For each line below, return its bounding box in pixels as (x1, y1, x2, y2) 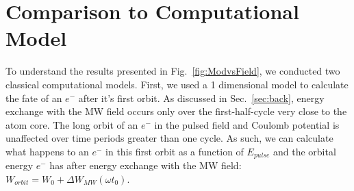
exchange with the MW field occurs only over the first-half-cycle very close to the (5, 104, 347, 118)
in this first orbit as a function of (105, 144, 244, 158)
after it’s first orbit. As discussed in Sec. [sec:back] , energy (78, 90, 325, 105)
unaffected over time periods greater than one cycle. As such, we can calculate (5, 131, 333, 145)
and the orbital (273, 144, 336, 158)
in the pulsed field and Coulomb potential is (154, 117, 340, 131)
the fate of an (5, 90, 62, 105)
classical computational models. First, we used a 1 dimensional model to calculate (5, 77, 349, 91)
